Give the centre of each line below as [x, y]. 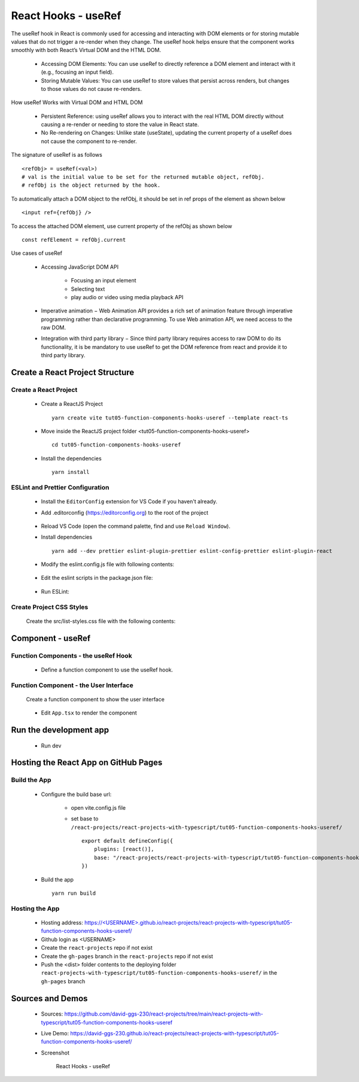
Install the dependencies [71, 458]
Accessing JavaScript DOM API [80, 267]
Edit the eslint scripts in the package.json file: [97, 578]
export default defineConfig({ [127, 841]
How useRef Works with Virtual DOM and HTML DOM [77, 102]
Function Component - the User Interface [72, 685]
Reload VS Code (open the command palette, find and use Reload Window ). [136, 526]
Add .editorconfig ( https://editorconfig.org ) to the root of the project [125, 512]
